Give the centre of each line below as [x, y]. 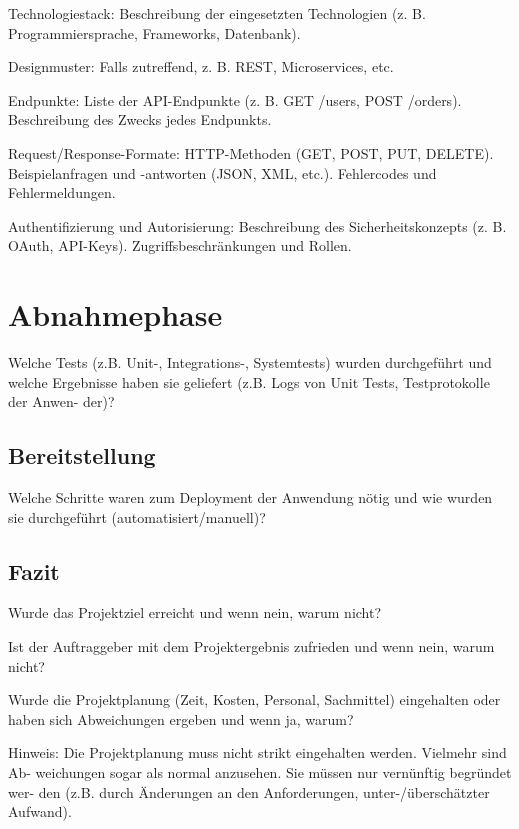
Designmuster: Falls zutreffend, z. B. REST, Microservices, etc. [201, 66]
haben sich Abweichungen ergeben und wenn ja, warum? [181, 718]
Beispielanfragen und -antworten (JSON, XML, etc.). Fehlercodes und [222, 172]
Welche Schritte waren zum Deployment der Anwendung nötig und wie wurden [250, 497]
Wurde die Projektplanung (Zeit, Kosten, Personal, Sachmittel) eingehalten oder [254, 699]
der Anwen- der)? [61, 401]
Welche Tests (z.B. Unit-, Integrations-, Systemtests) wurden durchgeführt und [250, 362]
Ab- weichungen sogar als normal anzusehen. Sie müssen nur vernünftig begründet [260, 772]
